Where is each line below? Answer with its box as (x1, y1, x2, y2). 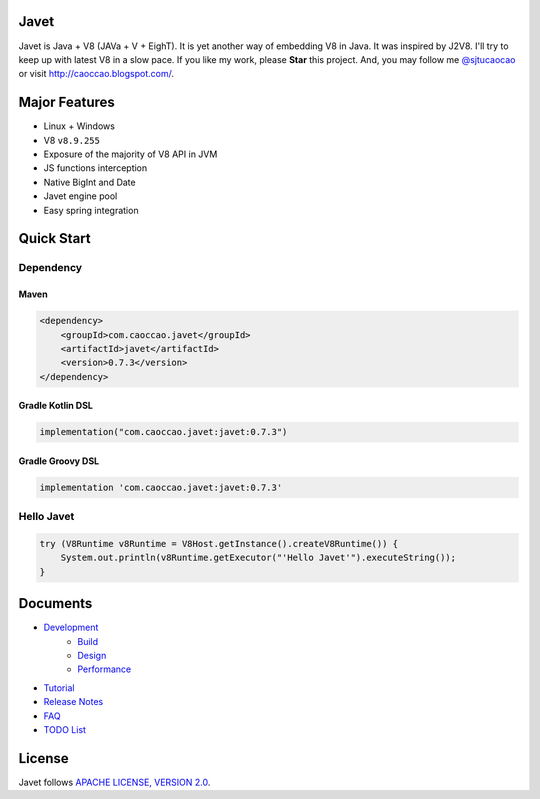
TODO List (43, 723, 87, 735)
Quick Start (18, 230, 91, 247)
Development (43, 621, 99, 634)
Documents (18, 595, 93, 612)
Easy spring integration (43, 204, 139, 216)
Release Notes (43, 696, 104, 708)
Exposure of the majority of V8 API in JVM (43, 148, 218, 160)
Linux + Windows (43, 120, 115, 132)
